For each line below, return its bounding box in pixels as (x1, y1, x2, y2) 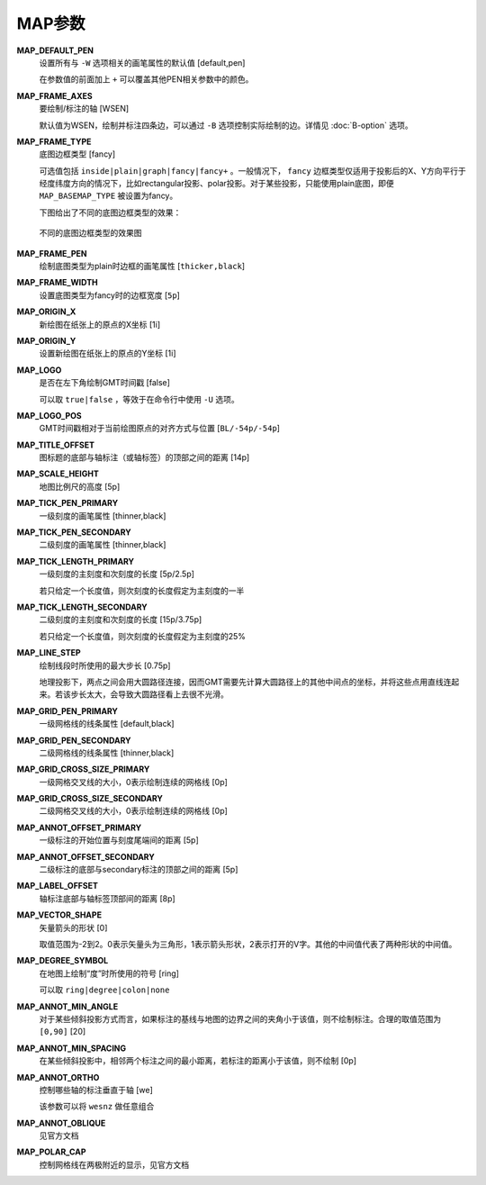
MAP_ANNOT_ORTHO (16, 1072, 100, 1082)
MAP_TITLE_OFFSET (16, 439, 94, 450)
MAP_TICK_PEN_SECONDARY (16, 527, 131, 538)
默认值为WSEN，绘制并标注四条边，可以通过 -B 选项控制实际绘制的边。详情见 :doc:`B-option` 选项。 (39, 120, 413, 131)
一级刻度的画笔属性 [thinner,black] (39, 510, 166, 521)
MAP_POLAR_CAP (16, 1146, 86, 1157)
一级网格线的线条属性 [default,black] (39, 719, 175, 729)
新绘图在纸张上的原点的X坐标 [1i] (39, 319, 161, 330)
